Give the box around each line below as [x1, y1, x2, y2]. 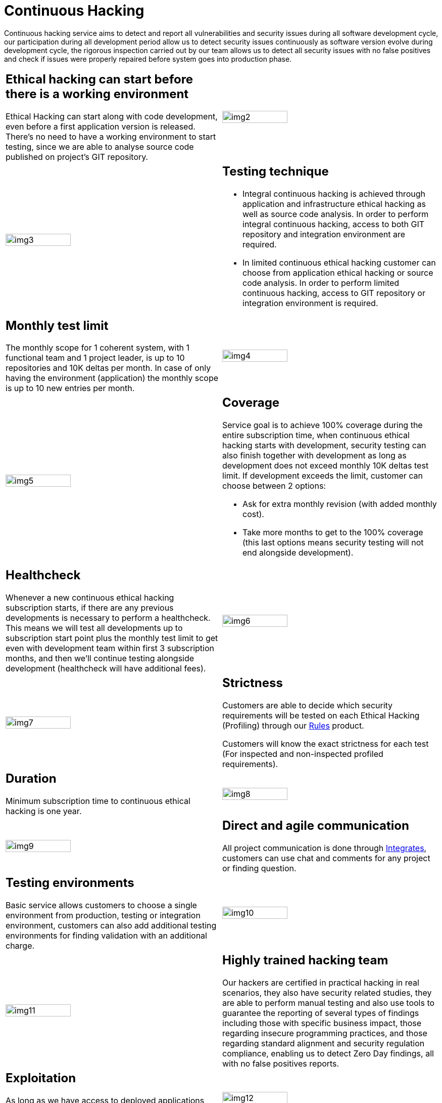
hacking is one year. [6, 806, 82, 817]
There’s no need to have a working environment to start [6, 131, 216, 142]
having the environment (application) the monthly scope [6, 373, 219, 384]
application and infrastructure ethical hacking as [242, 198, 426, 209]
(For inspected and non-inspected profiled [222, 749, 383, 759]
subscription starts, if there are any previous [6, 603, 174, 613]
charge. [6, 940, 35, 951]
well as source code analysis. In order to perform [242, 208, 429, 219]
